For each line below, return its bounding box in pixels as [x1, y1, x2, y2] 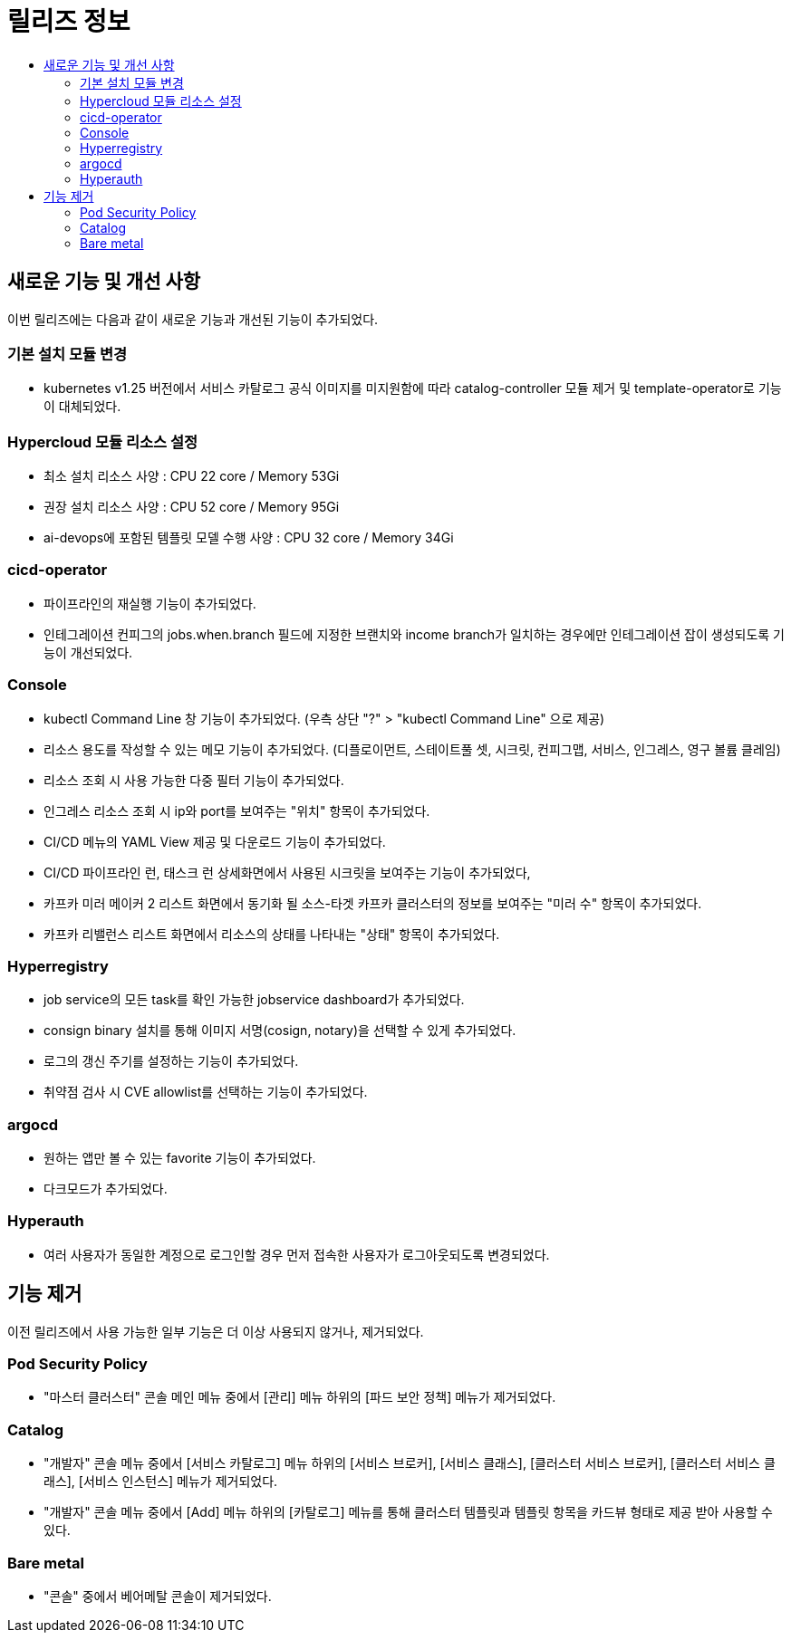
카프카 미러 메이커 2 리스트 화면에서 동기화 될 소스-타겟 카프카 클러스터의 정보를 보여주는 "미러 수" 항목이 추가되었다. [43, 895, 702, 911]
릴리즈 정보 [7, 6, 130, 37]
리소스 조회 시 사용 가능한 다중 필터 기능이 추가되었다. [43, 772, 344, 788]
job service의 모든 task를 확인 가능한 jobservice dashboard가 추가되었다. [43, 992, 465, 1008]
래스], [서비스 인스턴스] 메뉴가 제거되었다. [43, 1473, 278, 1490]
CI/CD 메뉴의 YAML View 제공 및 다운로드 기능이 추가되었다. [43, 833, 386, 849]
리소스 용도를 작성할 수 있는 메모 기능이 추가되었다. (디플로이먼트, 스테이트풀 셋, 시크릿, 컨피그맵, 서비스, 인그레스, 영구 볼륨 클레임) [43, 741, 781, 757]
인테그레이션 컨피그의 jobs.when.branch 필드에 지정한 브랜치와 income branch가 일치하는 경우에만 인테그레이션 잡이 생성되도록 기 [43, 626, 785, 642]
